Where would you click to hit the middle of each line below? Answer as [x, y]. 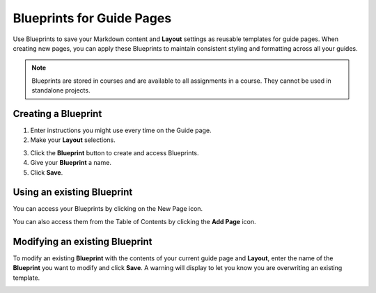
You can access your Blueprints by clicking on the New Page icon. [108, 209]
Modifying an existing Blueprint [83, 241]
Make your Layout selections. [73, 140]
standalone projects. [61, 90]
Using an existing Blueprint [73, 192]
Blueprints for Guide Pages [92, 18]
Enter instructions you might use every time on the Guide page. [121, 130]
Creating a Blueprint [57, 114]
